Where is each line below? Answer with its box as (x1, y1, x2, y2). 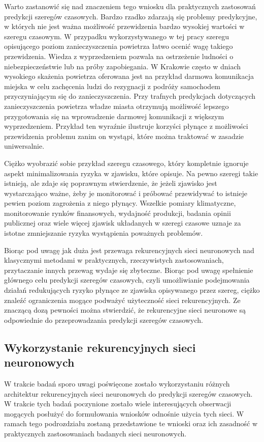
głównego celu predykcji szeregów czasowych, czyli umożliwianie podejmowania (4, 274, 250, 285)
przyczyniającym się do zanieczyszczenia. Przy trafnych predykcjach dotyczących (4, 91, 256, 101)
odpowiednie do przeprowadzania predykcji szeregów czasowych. (4, 314, 203, 325)
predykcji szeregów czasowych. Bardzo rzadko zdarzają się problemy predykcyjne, (4, 11, 257, 21)
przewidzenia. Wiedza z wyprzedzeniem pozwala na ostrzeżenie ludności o (4, 50, 234, 61)
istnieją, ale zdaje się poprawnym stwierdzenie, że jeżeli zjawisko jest (4, 178, 217, 188)
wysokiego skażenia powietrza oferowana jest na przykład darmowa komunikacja (4, 71, 254, 81)
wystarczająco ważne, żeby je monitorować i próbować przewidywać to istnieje (4, 187, 247, 198)
